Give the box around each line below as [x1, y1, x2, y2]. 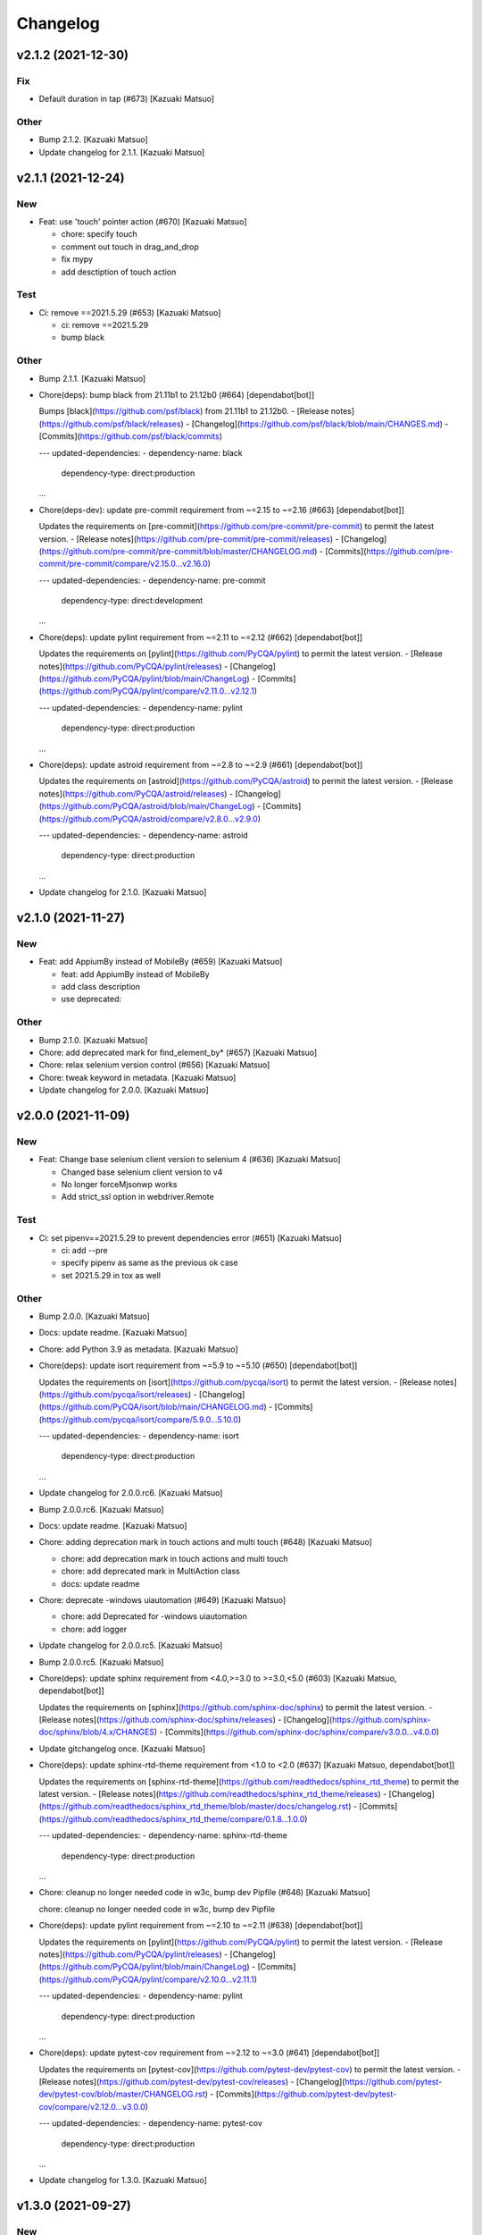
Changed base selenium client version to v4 [61, 1167, 223, 1177]
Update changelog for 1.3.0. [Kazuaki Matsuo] [38, 2175, 207, 2186]
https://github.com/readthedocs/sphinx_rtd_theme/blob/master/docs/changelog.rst [41, 1801, 349, 1812]
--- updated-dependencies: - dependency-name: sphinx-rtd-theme [38, 1830, 288, 1841]
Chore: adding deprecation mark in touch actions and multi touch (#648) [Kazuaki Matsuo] [38, 1537, 372, 1548]
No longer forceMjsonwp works [61, 1179, 178, 1190]
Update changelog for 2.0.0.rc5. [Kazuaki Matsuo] [38, 1640, 223, 1651]
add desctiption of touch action [61, 266, 177, 277]
